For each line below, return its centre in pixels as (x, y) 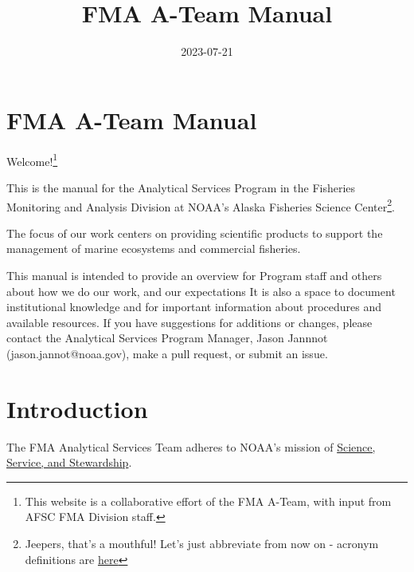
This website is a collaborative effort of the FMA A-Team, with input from (208, 501)
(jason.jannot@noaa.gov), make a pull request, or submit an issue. (167, 353)
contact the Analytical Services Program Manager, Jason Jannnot (167, 338)
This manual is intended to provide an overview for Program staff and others (194, 275)
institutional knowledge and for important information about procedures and (194, 307)
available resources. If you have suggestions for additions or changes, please (189, 322)
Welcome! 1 (32, 160)
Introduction (77, 408)
